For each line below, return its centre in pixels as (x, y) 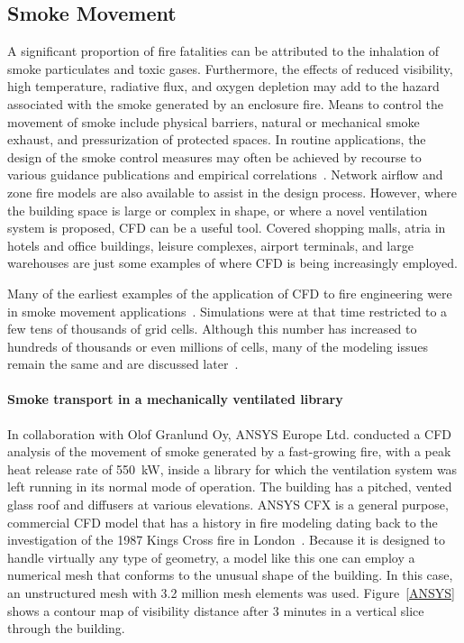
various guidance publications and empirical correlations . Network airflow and (225, 175)
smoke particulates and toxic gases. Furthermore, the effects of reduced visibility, (230, 68)
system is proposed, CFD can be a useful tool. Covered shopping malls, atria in (227, 228)
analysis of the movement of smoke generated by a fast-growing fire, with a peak (229, 451)
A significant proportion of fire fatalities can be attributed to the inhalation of (223, 51)
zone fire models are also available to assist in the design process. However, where (232, 192)
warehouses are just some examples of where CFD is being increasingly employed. (232, 263)
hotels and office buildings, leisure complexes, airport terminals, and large (210, 245)
